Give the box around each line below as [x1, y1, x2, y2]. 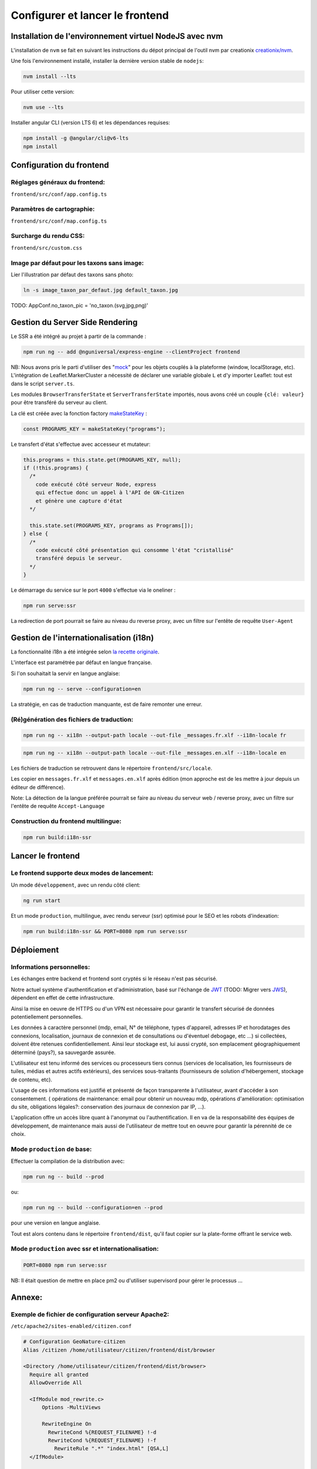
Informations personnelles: [11, 963, 90, 971]
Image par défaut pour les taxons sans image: [11, 259, 144, 267]
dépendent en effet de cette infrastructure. [11, 994, 114, 1001]
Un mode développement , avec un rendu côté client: [11, 881, 141, 888]
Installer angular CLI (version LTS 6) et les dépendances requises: [11, 119, 170, 126]
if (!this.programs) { [23, 465, 89, 471]
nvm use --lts [23, 104, 64, 111]
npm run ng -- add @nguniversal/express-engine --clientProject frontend [23, 348, 240, 355]
